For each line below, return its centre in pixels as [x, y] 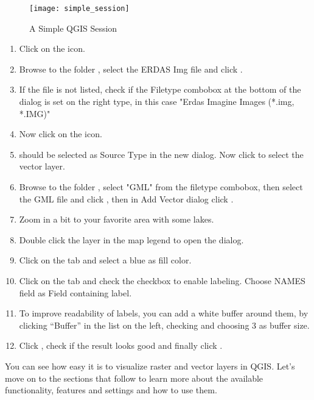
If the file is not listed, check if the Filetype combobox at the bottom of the [160, 89]
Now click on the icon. [61, 134]
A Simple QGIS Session [73, 28]
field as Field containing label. [75, 292]
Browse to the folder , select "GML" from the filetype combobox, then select [161, 187]
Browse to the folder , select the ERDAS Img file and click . [131, 69]
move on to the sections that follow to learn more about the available [134, 378]
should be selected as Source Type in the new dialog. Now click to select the [161, 154]
